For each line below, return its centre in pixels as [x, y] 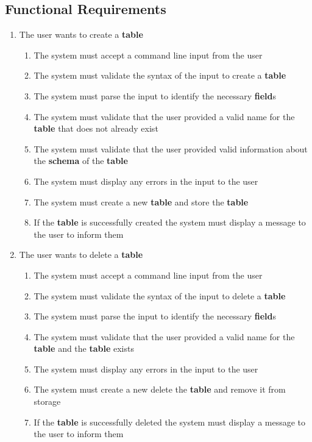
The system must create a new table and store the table [141, 201]
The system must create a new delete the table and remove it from [160, 389]
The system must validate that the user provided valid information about [171, 148]
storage [47, 401]
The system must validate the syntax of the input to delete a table [160, 295]
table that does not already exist [96, 128]
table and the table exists [84, 348]
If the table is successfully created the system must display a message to [170, 222]
